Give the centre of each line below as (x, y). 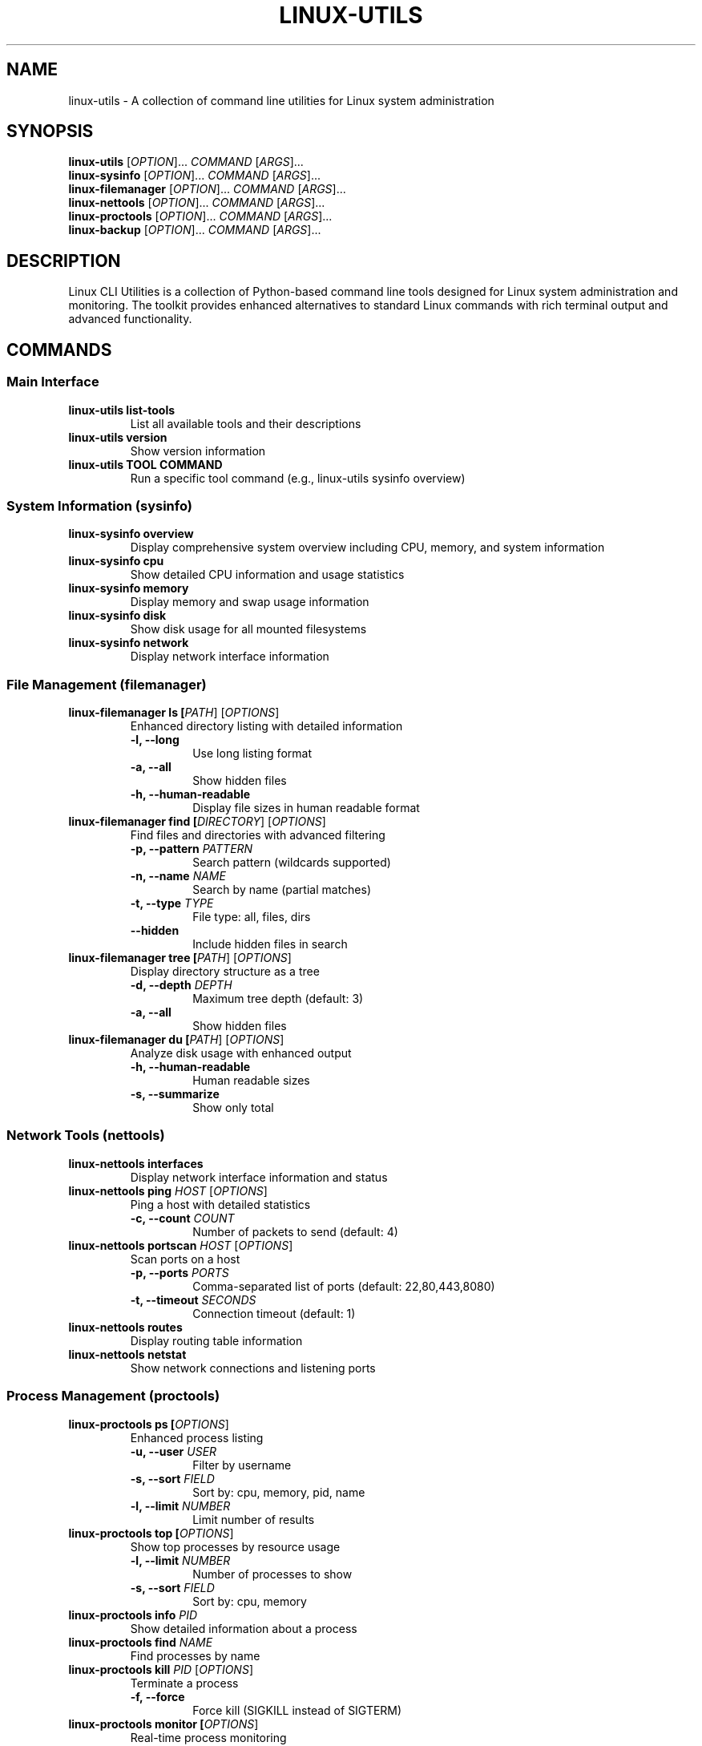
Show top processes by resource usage (235, 1546)
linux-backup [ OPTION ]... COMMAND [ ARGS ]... (195, 230)
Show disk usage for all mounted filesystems (248, 629)
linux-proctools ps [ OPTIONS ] (149, 1424)
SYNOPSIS (50, 131)
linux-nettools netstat (127, 1354)
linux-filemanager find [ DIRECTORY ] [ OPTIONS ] (197, 821)
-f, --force (157, 1696)
